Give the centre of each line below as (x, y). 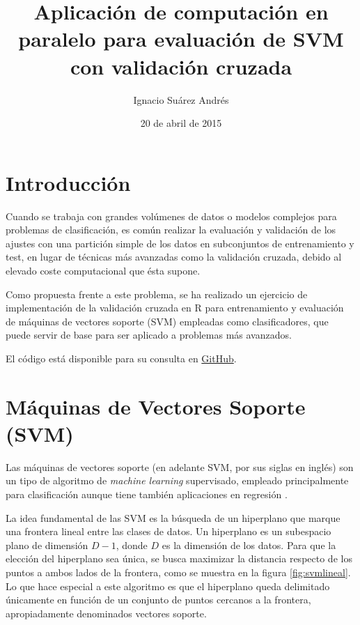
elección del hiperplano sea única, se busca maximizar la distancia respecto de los (179, 558)
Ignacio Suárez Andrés (181, 99)
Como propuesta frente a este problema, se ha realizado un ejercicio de (157, 294)
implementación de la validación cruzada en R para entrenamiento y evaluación (175, 308)
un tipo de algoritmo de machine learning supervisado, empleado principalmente (177, 480)
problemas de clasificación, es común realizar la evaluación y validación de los (171, 230)
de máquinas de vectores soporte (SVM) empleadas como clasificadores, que (167, 321)
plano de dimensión (47, 545)
